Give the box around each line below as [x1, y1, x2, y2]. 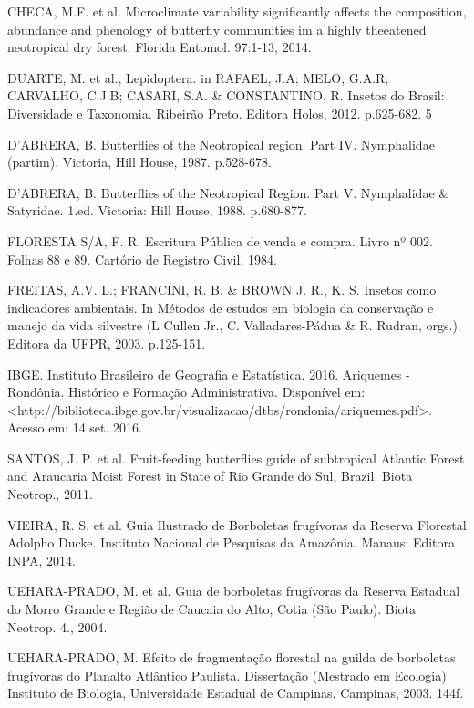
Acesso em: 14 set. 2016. [7, 418, 142, 437]
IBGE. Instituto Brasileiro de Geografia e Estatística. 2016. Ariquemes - [7, 364, 410, 383]
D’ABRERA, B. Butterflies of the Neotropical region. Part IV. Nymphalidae [7, 134, 435, 153]
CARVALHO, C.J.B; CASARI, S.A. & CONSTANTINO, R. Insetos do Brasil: [7, 86, 445, 105]
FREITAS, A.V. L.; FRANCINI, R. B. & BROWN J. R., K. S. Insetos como [7, 280, 437, 299]
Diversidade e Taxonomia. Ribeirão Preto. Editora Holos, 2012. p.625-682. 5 [7, 103, 432, 122]
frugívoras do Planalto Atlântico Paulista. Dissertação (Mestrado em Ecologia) [7, 665, 447, 684]
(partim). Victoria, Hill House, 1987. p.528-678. [7, 152, 272, 172]
